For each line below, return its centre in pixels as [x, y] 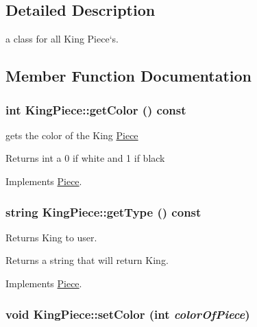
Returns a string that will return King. [87, 260]
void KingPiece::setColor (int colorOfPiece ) [128, 314]
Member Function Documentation [129, 76]
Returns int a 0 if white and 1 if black [85, 158]
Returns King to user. [51, 237]
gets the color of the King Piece [72, 135]
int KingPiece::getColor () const [96, 109]
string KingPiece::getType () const [103, 211]
